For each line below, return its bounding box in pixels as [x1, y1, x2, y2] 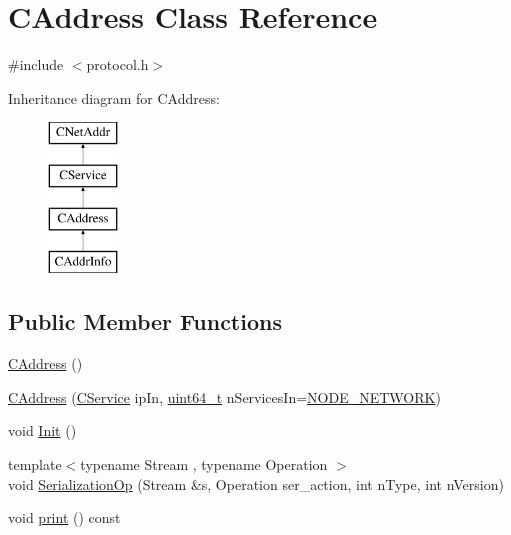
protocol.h [86, 54, 149, 75]
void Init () [8, 420, 77, 441]
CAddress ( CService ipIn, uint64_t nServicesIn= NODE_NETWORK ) [8, 386, 441, 407]
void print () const [8, 507, 121, 528]
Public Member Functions [8, 306, 282, 337]
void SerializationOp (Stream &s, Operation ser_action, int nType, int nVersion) [8, 473, 504, 494]
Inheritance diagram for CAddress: [8, 87, 220, 108]
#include [8, 54, 64, 75]
